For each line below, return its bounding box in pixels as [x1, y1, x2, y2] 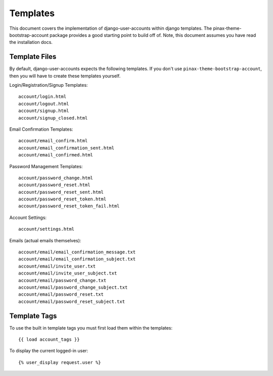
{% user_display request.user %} [18, 359, 101, 365]
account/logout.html [18, 101, 69, 106]
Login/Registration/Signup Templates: [9, 82, 88, 88]
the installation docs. [9, 39, 53, 45]
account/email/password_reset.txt [18, 292, 104, 297]
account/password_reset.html [18, 182, 90, 188]
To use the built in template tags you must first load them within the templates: [9, 325, 173, 331]
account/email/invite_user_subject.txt [18, 271, 117, 276]
